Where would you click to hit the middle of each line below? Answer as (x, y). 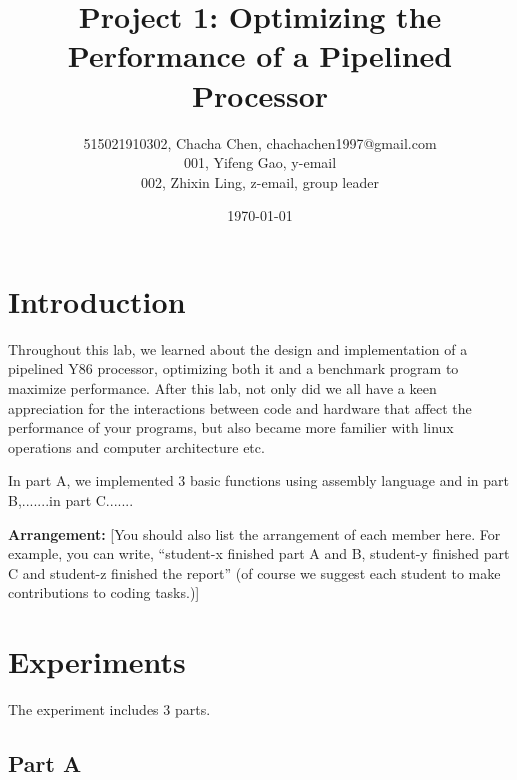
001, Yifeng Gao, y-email (260, 162)
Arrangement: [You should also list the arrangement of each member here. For (254, 533)
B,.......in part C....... (71, 499)
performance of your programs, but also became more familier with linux (231, 427)
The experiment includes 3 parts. (109, 709)
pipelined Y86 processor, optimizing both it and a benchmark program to (233, 368)
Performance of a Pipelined (260, 55)
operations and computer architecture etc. (136, 446)
